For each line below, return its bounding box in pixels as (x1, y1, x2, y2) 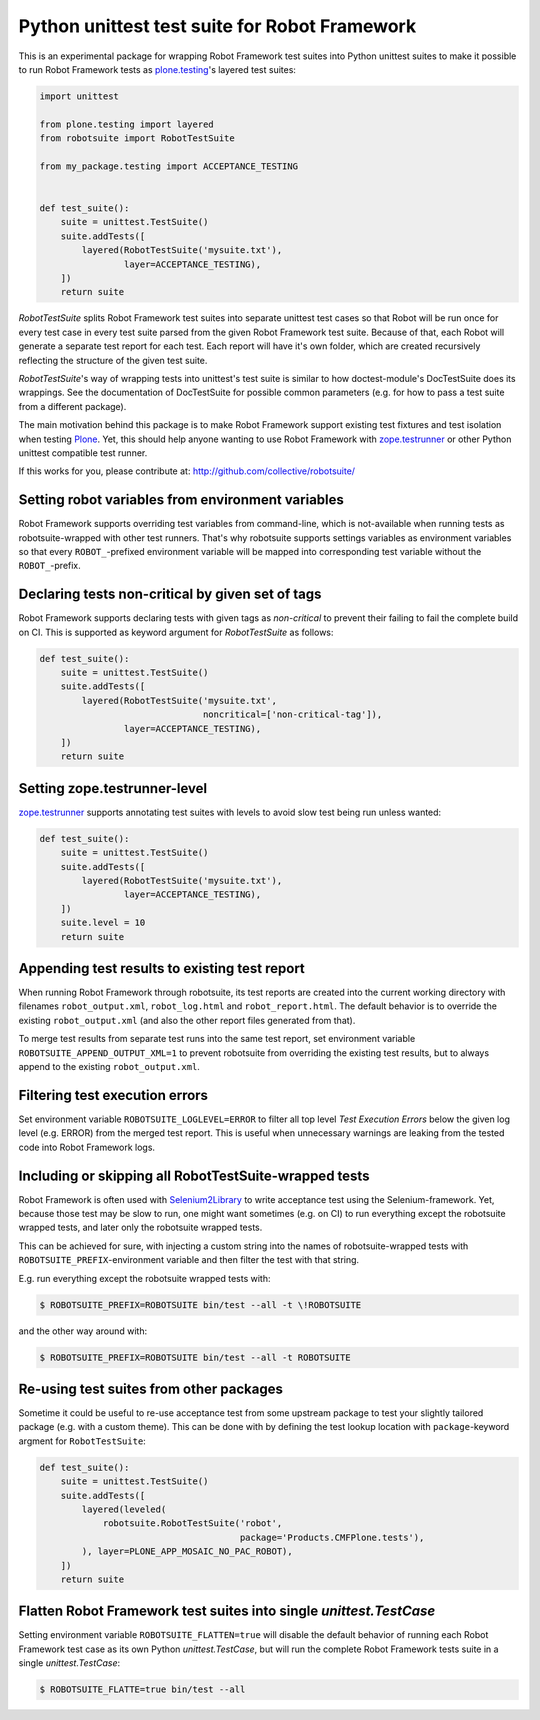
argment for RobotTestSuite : (18, 1435, 147, 1447)
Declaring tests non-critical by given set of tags (18, 586, 322, 603)
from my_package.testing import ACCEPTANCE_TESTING (39, 160, 299, 172)
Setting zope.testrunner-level (18, 780, 208, 797)
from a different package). (18, 400, 127, 412)
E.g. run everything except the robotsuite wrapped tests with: (18, 1272, 271, 1284)
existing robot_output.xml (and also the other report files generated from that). (18, 1014, 356, 1026)
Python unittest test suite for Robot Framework (18, 15, 417, 37)
